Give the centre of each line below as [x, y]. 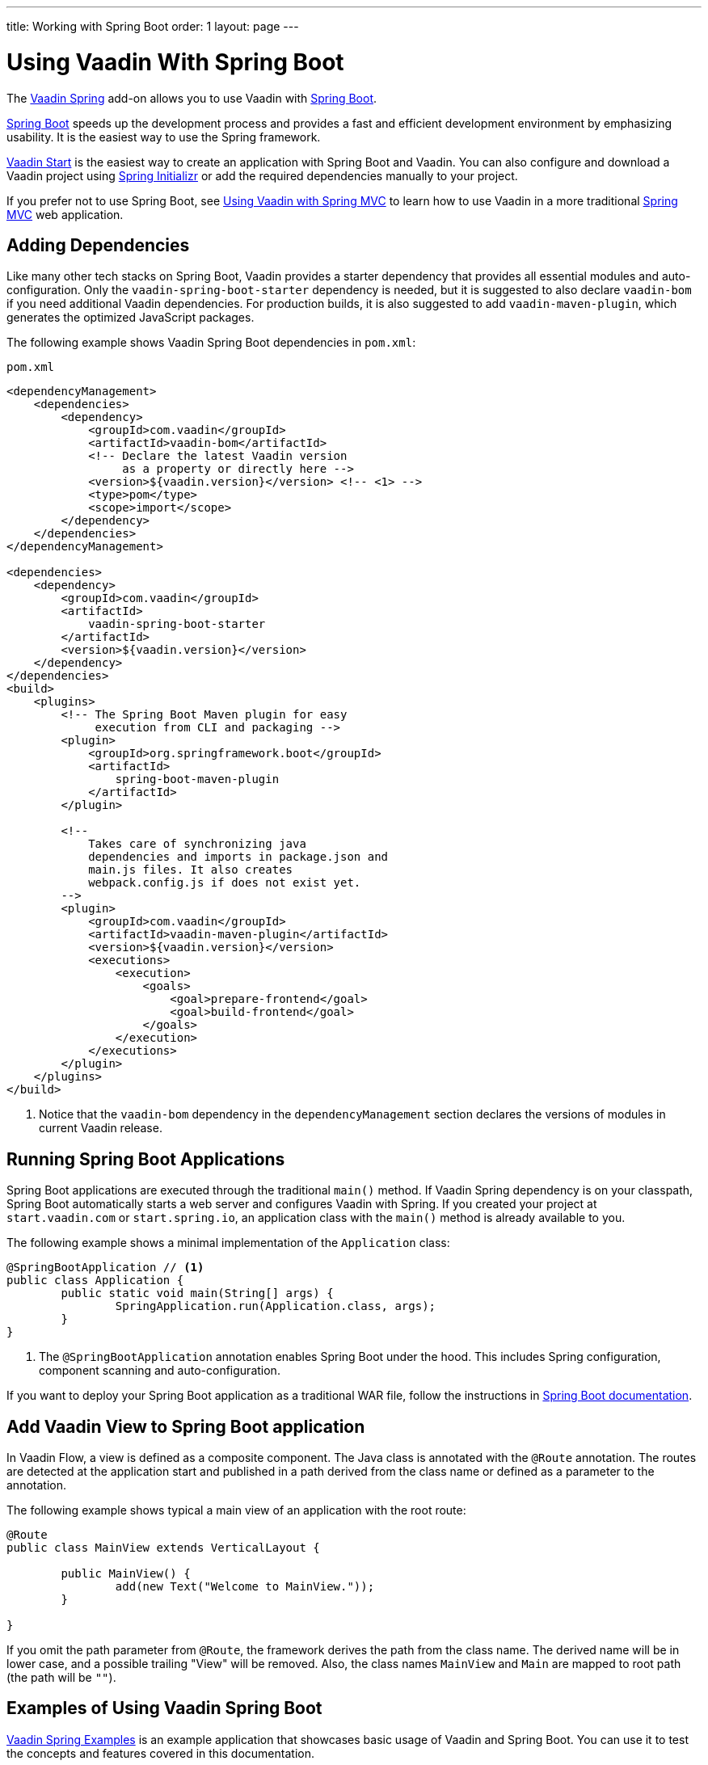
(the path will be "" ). [61, 1678]
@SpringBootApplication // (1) [105, 1268]
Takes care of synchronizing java [197, 844]
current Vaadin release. [101, 1128]
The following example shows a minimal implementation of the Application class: [228, 1243]
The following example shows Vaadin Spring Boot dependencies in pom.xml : [211, 343]
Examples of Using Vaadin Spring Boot [164, 1708]
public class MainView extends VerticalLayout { [163, 1548]
